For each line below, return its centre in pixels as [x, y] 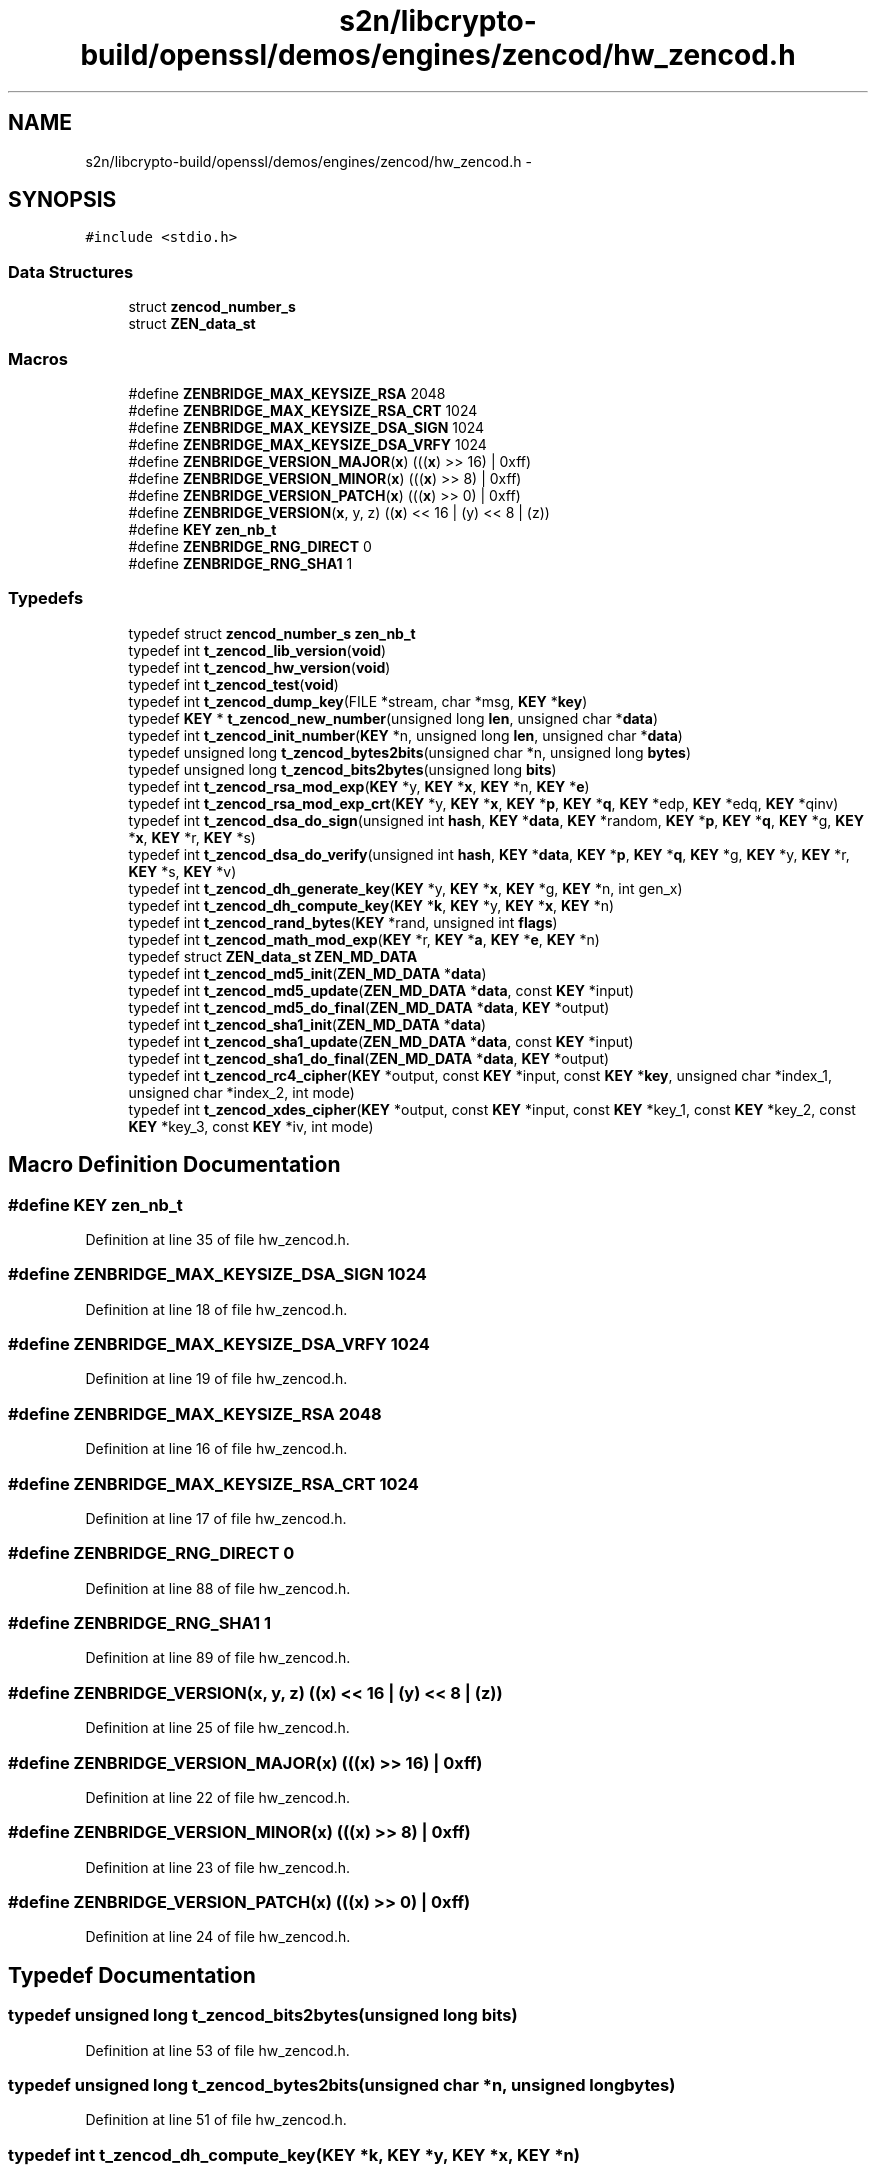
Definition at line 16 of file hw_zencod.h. [216, 1449]
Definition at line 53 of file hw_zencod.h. [217, 2050]
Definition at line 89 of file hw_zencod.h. [218, 1658]
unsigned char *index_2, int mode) [241, 1092]
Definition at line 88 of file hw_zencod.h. [218, 1588]
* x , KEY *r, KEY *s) [192, 837]
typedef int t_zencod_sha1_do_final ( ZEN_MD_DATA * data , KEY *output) [369, 1058]
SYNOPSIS [62, 200]
